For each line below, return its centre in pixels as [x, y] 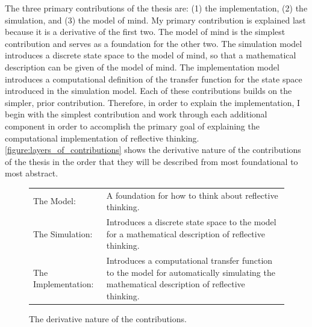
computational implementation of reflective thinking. [102, 138]
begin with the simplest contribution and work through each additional [136, 114]
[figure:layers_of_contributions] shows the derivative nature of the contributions [153, 150]
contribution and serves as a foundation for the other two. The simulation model [154, 43]
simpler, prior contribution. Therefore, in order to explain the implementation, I [153, 102]
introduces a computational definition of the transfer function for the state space [154, 79]
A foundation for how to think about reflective [192, 195]
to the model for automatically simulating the [191, 272]
